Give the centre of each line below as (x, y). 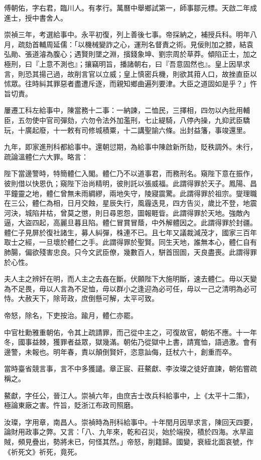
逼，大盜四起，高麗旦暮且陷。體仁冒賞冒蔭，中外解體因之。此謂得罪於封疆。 (130, 222)
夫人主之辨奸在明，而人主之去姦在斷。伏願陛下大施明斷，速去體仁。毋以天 (127, 279)
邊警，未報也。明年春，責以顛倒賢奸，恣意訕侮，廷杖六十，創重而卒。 (120, 351)
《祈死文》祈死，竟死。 (43, 451)
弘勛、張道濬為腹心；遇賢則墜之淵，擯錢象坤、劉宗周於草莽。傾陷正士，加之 (130, 54)
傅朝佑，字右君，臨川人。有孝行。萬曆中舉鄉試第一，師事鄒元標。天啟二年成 (130, 8)
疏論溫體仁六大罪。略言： (46, 156)
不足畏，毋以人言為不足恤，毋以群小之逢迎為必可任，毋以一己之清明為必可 (134, 288)
